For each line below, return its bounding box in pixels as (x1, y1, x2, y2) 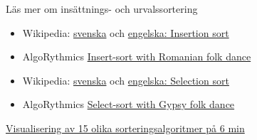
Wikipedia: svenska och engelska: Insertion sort (22, 25, 229, 40)
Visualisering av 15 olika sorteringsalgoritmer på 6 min (6, 120, 245, 135)
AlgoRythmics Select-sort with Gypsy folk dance (22, 97, 235, 112)
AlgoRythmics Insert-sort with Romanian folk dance (22, 49, 251, 64)
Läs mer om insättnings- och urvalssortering (6, 1, 198, 16)
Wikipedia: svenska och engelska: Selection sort (22, 72, 229, 87)
